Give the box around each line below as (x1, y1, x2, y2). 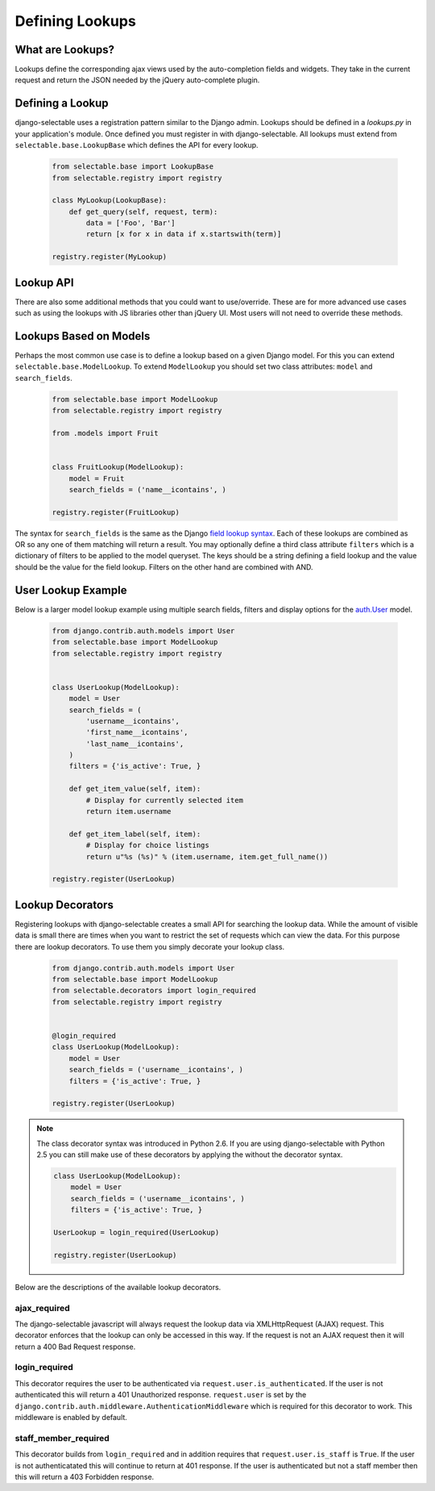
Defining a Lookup (14, 97, 109, 111)
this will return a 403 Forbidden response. (14, 1472, 155, 1481)
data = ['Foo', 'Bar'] (85, 219, 176, 228)
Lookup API (14, 275, 74, 290)
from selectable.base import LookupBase (52, 162, 213, 171)
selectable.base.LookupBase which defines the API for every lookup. (14, 140, 259, 150)
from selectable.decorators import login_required (52, 986, 257, 996)
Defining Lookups (14, 12, 136, 30)
